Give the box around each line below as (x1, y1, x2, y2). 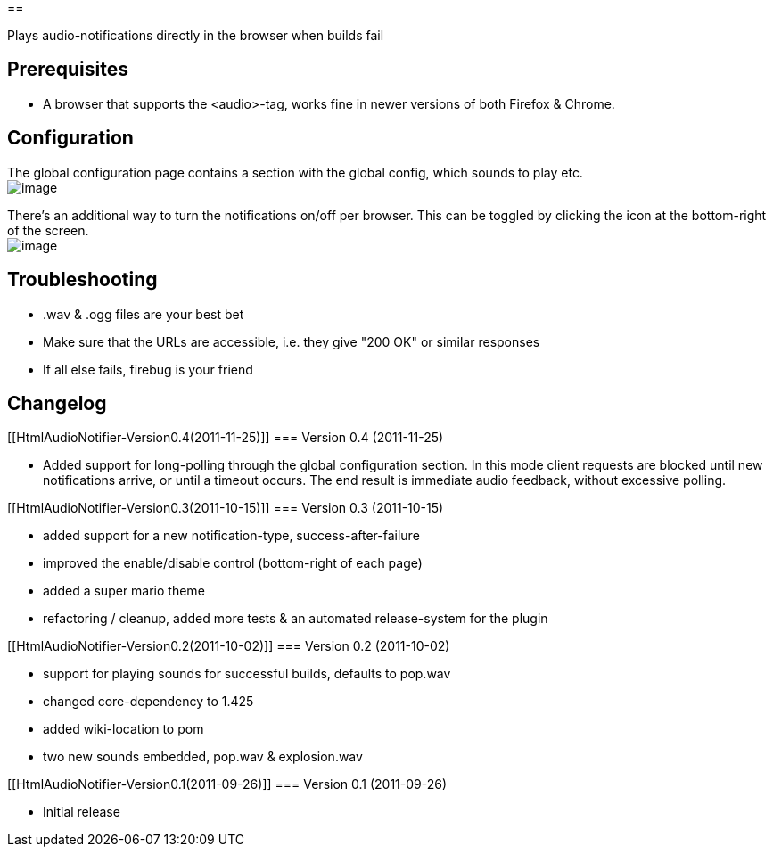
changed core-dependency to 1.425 (43, 694, 254, 710)
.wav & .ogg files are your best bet (43, 306, 244, 322)
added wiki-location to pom (43, 721, 204, 737)
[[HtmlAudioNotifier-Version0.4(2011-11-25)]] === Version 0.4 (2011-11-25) (7, 430, 444, 446)
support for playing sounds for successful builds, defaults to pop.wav (43, 666, 451, 682)
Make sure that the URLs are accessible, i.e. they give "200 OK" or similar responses (43, 333, 540, 349)
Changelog (7, 391, 107, 415)
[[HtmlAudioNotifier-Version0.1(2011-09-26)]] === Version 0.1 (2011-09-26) (7, 776, 448, 792)
